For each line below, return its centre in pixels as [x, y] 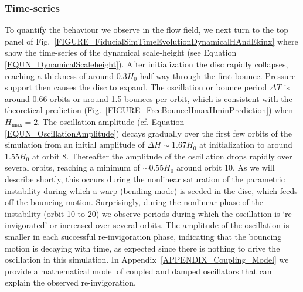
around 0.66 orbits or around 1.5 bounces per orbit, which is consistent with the [149, 98]
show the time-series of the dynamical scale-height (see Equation [121, 52]
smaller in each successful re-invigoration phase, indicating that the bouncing [143, 236]
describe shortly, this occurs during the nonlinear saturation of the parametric [145, 179]
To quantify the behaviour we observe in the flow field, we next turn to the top [147, 30]
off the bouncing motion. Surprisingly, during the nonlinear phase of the [134, 202]
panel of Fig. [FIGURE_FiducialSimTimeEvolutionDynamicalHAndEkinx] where [151, 41]
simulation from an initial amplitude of [75, 145]
